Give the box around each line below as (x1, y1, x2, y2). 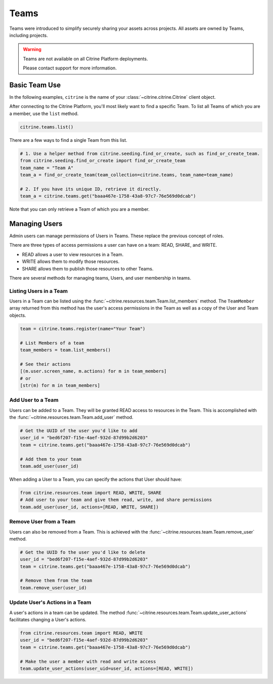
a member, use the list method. (9, 110, 79, 117)
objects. (9, 312, 26, 318)
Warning (23, 46, 41, 53)
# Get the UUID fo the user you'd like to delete (20, 549, 146, 555)
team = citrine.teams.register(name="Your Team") (20, 326, 146, 331)
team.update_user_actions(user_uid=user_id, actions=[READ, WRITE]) (20, 665, 194, 671)
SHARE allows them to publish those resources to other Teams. (22, 265, 154, 272)
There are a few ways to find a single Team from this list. (9, 137, 127, 143)
